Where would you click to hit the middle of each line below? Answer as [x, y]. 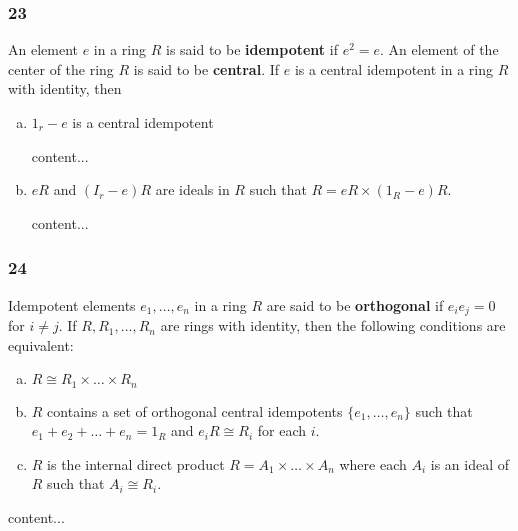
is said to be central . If [206, 68]
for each [282, 430]
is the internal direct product [136, 463]
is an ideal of [470, 463]
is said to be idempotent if [251, 49]
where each [373, 463]
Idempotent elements [72, 304]
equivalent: [41, 344]
